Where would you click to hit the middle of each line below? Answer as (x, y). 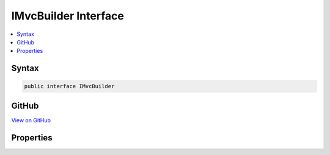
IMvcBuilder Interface (68, 16)
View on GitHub (31, 120)
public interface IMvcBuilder (69, 86)
